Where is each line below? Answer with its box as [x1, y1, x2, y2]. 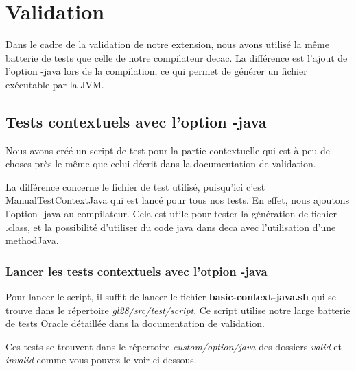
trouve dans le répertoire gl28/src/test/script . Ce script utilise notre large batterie [5, 302, 351, 317]
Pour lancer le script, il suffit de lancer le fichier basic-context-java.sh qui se [5, 289, 337, 304]
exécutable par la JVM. [5, 77, 104, 91]
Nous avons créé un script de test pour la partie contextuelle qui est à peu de [5, 143, 331, 157]
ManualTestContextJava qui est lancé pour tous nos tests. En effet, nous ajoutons [5, 193, 350, 207]
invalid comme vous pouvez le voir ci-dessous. [5, 352, 197, 367]
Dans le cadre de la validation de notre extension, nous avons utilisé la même [5, 37, 329, 51]
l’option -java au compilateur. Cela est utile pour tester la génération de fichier [5, 206, 337, 221]
